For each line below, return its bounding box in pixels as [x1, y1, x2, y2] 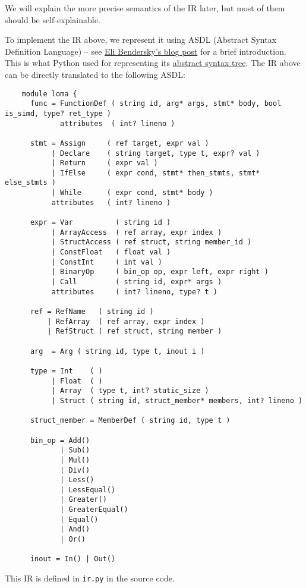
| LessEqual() [60, 485, 116, 494]
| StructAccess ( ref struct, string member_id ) [51, 238, 252, 247]
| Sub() [60, 446, 90, 455]
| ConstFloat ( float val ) [51, 248, 171, 257]
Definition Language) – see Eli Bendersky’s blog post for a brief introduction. [5, 45, 286, 57]
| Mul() [60, 455, 90, 464]
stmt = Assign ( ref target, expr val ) [30, 139, 209, 147]
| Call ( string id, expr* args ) [51, 278, 222, 287]
